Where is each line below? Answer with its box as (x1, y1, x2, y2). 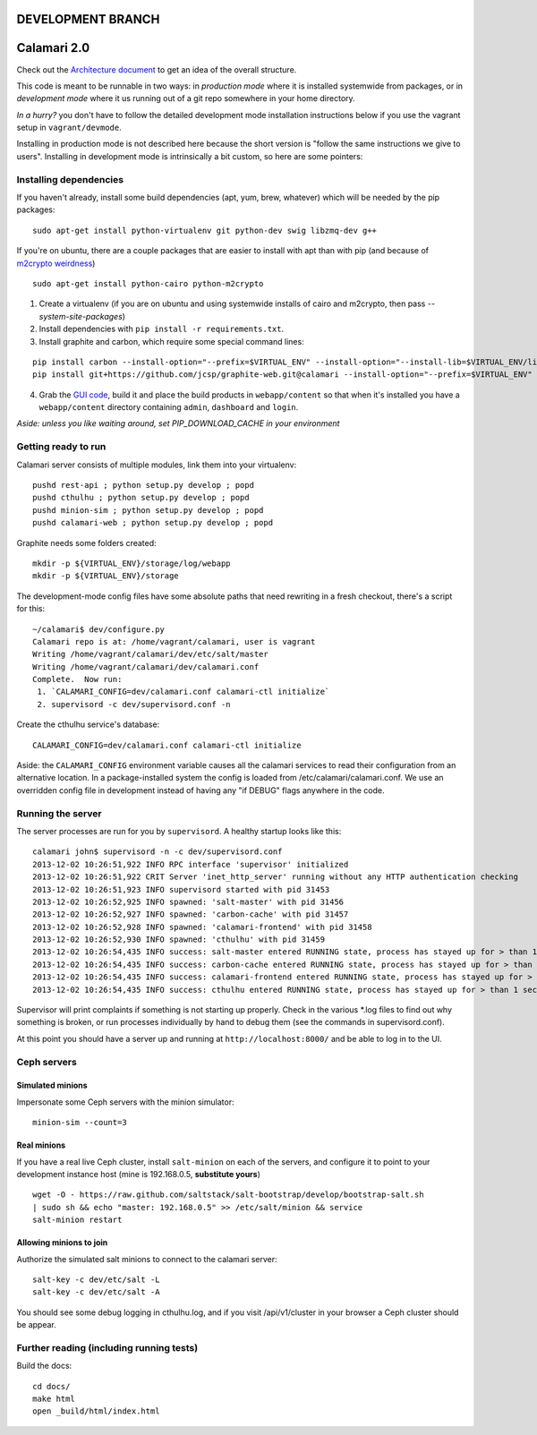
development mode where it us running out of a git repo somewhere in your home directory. (16, 93, 355, 104)
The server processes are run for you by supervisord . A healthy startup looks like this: (16, 825, 342, 836)
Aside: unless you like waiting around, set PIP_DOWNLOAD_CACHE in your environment (16, 418, 340, 429)
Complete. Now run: (32, 674, 123, 685)
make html (32, 1394, 75, 1404)
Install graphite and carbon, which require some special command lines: (38, 336, 304, 346)
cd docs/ (32, 1381, 71, 1391)
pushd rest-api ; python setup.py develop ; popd (32, 480, 255, 491)
